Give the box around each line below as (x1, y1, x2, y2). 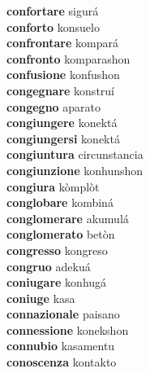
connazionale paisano (6, 305, 120, 323)
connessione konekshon (6, 321, 129, 338)
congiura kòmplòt (6, 178, 100, 195)
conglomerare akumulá (6, 209, 129, 226)
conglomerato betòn (6, 226, 115, 243)
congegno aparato (6, 98, 101, 115)
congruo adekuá (6, 257, 91, 274)
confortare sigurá (6, 2, 99, 19)
